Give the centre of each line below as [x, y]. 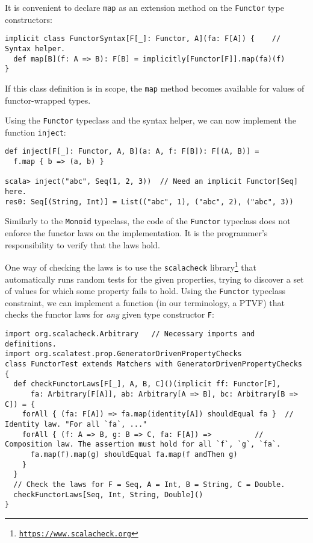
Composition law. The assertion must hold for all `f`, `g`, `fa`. [143, 444]
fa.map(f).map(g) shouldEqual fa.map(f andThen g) [134, 454]
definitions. [31, 344]
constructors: [29, 19]
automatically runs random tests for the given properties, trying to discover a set [154, 279]
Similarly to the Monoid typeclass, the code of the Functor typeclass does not [148, 221]
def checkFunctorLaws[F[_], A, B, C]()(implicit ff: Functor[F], [147, 384]
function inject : [36, 132]
